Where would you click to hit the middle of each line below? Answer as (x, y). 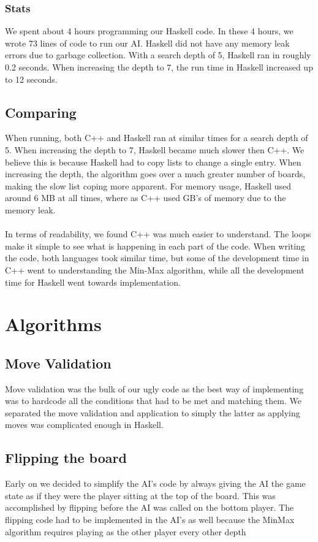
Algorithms (53, 324)
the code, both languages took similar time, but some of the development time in (157, 258)
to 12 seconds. (31, 79)
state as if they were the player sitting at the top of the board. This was (140, 495)
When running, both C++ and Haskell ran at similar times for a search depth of (157, 138)
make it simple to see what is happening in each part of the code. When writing (155, 246)
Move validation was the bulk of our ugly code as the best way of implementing (154, 388)
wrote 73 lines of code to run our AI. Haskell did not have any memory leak (147, 43)
